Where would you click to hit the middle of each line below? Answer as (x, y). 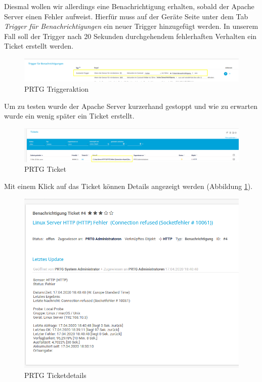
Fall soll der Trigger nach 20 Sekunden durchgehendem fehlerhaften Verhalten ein (130, 36)
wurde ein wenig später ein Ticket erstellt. (69, 116)
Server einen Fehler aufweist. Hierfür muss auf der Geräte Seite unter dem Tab (126, 16)
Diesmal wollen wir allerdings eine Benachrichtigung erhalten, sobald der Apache (129, 6)
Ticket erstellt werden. (39, 46)
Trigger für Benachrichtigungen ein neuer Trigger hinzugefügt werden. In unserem (131, 26)
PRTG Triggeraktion (56, 88)
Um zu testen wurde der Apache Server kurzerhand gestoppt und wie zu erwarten (131, 106)
